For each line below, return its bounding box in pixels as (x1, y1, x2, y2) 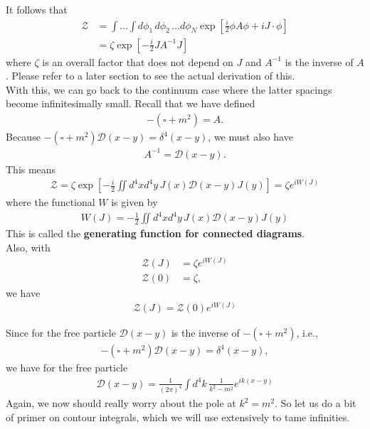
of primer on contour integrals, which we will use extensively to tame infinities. (6, 410, 350, 424)
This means (6, 161, 56, 176)
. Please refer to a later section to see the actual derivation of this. (6, 68, 295, 83)
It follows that (6, 2, 68, 16)
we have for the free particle (6, 360, 128, 375)
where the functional (6, 195, 95, 210)
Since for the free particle (6, 325, 116, 340)
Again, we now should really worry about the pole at (6, 396, 236, 411)
